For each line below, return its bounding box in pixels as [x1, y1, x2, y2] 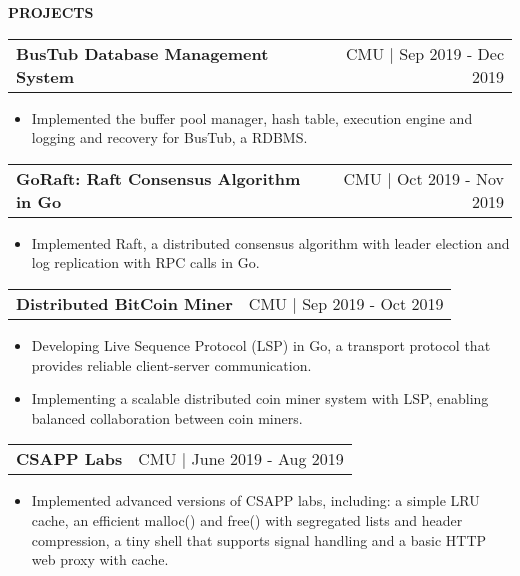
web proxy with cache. [31, 549, 169, 570]
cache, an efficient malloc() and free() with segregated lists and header [31, 509, 463, 530]
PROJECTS [8, 2, 94, 22]
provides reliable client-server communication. [31, 354, 312, 375]
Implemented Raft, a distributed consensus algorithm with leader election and [31, 232, 510, 253]
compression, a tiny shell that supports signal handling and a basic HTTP [31, 529, 487, 550]
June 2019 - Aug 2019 [191, 447, 344, 471]
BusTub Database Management [16, 41, 269, 65]
